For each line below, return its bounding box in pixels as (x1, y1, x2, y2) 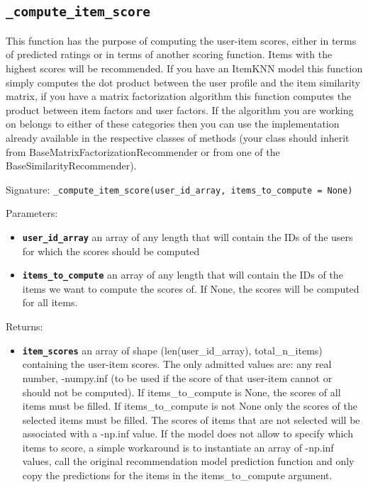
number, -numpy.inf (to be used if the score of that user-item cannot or (22, 370, 333, 385)
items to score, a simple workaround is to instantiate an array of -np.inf (22, 440, 334, 454)
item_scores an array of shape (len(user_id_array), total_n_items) (22, 342, 323, 357)
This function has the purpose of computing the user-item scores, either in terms (6, 33, 357, 47)
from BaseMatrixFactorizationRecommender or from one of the (6, 144, 280, 159)
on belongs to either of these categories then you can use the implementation (6, 116, 340, 131)
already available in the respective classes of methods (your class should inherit (6, 130, 350, 145)
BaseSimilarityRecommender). (6, 158, 137, 173)
